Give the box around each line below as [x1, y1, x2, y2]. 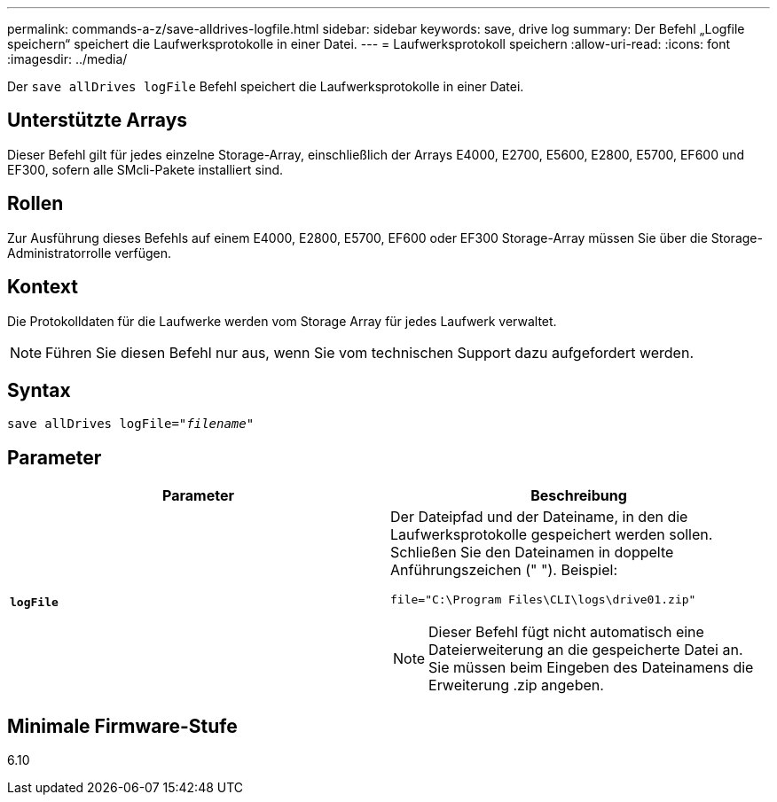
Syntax [7, 378, 71, 401]
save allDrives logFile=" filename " [7, 417, 255, 432]
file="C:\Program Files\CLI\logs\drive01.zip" [390, 593, 696, 607]
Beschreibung [530, 487, 627, 505]
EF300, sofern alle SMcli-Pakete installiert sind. [7, 161, 284, 177]
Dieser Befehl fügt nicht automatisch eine [428, 623, 704, 642]
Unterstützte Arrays [7, 109, 188, 132]
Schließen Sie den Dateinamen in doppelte [390, 543, 674, 562]
